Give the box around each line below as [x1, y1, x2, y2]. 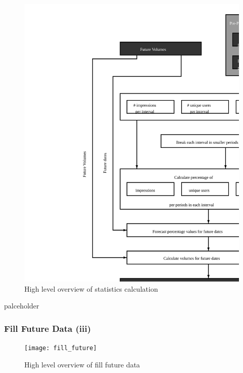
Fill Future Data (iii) [4, 322, 91, 334]
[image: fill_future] [24, 345, 97, 352]
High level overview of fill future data [24, 359, 140, 369]
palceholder [4, 300, 39, 311]
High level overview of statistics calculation [24, 283, 158, 294]
